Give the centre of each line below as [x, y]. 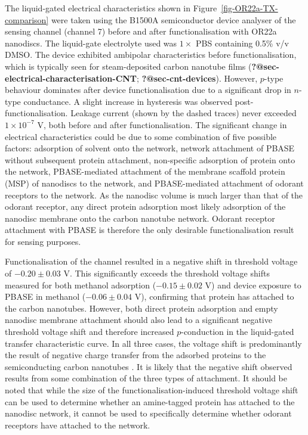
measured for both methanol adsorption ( [81, 285]
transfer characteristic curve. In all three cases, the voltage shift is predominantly [153, 343]
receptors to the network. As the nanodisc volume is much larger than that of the [154, 195]
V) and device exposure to [253, 285]
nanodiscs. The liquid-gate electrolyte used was [91, 43]
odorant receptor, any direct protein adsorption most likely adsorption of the [145, 206]
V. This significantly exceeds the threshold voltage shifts [167, 273]
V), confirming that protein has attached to [214, 296]
